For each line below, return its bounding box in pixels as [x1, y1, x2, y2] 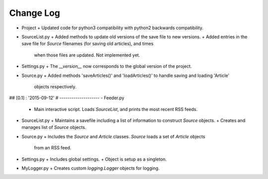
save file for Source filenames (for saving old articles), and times [21, 41, 154, 47]
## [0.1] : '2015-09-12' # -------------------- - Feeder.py [9, 95, 125, 101]
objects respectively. [34, 83, 77, 89]
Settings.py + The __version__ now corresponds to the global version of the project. [21, 63, 192, 69]
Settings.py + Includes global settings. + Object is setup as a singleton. [21, 156, 167, 162]
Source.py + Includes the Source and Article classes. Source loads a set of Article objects [21, 133, 205, 139]
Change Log [9, 7, 61, 18]
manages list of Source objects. [21, 124, 86, 130]
